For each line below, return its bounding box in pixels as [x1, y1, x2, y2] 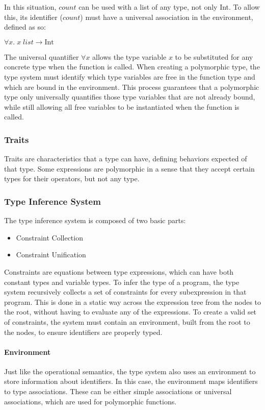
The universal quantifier [4, 51, 79, 62]
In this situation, [4, 2, 57, 12]
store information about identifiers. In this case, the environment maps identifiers [4, 376, 258, 387]
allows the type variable [92, 51, 167, 62]
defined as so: [4, 21, 46, 32]
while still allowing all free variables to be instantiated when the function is [4, 101, 240, 112]
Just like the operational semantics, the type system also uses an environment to [4, 366, 256, 376]
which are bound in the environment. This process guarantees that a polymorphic [4, 81, 259, 92]
